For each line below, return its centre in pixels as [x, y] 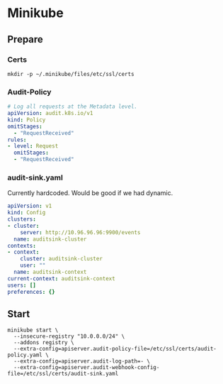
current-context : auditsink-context [61, 278]
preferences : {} [31, 292]
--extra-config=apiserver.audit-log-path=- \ [82, 361]
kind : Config [27, 213]
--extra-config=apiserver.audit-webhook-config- [87, 368]
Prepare [25, 39]
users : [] [22, 285]
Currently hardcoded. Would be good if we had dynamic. [90, 193]
